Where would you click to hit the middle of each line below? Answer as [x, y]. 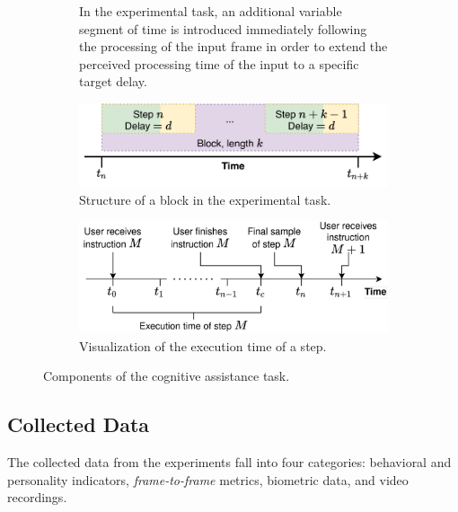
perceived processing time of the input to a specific [219, 63]
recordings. [37, 497]
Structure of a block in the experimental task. [205, 199]
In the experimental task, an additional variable [211, 11]
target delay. [113, 81]
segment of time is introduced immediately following [223, 28]
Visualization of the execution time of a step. [203, 345]
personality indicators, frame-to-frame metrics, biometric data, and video [208, 479]
